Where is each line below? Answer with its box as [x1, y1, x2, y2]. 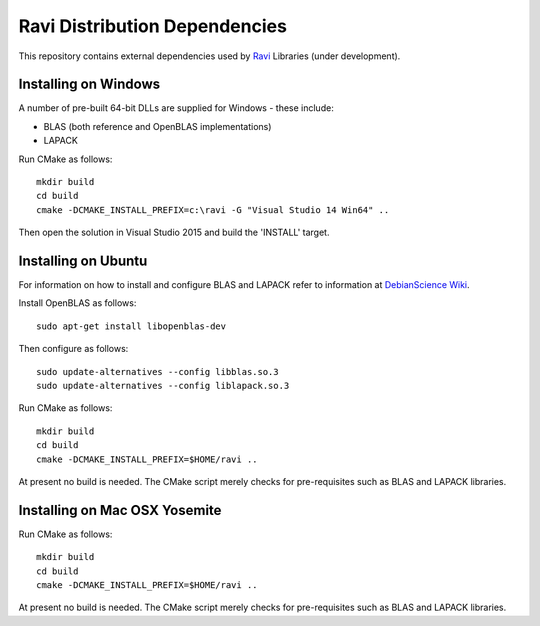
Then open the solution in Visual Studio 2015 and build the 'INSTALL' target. [18, 226, 330, 239]
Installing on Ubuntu [18, 253, 148, 269]
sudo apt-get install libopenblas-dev [36, 320, 227, 332]
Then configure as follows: [18, 343, 129, 355]
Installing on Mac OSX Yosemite [18, 501, 222, 519]
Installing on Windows [18, 76, 161, 93]
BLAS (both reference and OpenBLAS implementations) [43, 120, 272, 132]
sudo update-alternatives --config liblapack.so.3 [36, 380, 290, 392]
